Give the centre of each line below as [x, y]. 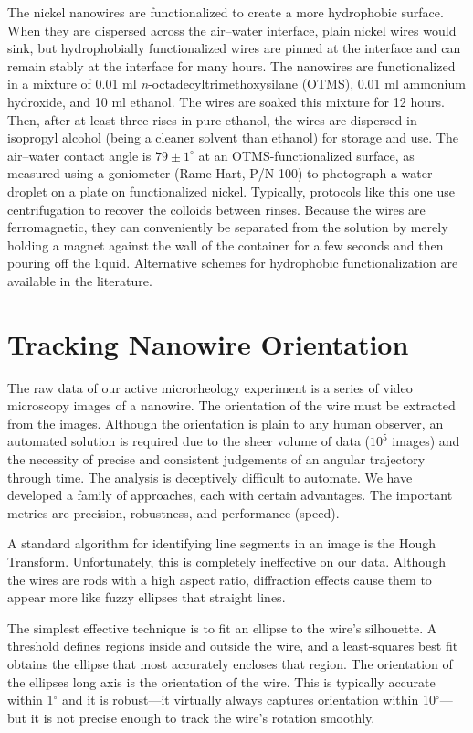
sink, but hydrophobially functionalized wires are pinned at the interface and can [234, 48]
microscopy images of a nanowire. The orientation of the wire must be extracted [231, 405]
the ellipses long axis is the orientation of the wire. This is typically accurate [221, 681]
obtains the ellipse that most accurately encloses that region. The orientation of [230, 663]
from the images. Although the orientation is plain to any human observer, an [226, 423]
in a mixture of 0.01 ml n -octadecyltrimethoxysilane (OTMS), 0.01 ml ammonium [236, 84]
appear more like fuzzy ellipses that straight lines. [147, 597]
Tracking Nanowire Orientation [208, 343]
